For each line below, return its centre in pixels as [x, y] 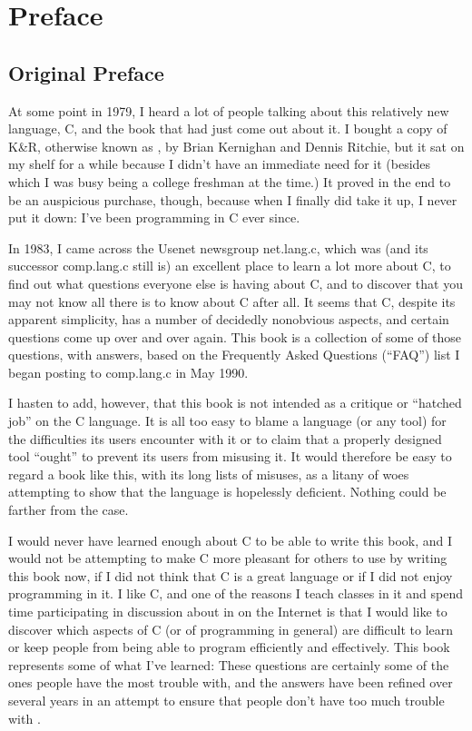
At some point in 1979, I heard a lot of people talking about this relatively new [229, 110]
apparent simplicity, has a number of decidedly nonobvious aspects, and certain [229, 319]
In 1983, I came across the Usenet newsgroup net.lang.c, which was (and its [218, 247]
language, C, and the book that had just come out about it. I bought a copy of [228, 128]
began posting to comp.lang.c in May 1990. [128, 372]
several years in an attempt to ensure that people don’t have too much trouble [226, 700]
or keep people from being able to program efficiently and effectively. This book [229, 647]
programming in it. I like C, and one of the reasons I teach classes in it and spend [236, 593]
